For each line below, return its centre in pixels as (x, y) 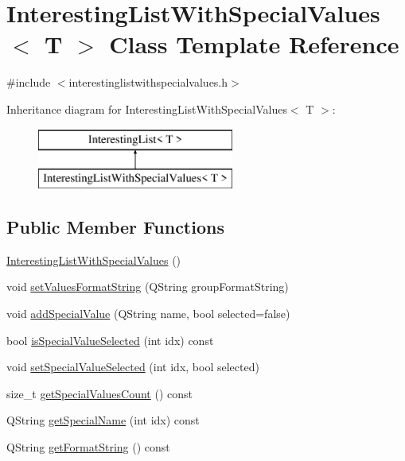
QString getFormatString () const (88, 447)
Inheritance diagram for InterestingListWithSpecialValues (147, 108)
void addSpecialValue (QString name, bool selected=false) (148, 314)
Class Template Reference (254, 44)
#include (29, 82)
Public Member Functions (115, 227)
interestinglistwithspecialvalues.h (148, 82)
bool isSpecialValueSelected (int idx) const (110, 340)
